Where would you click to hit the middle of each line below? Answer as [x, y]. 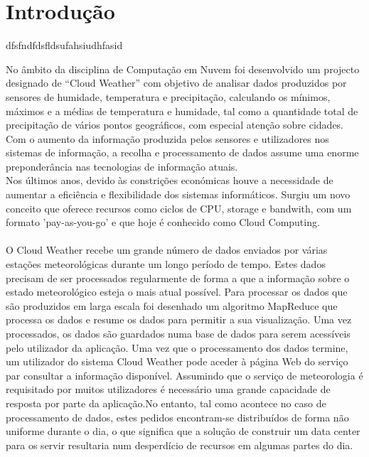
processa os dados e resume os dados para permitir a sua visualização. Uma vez [179, 319]
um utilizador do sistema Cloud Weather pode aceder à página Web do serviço [177, 361]
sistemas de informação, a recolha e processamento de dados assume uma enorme [182, 152]
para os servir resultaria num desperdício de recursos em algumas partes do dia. [180, 445]
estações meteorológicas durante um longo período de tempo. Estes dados [166, 264]
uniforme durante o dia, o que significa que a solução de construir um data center [183, 431]
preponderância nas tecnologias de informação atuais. [122, 166]
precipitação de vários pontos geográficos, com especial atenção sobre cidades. [175, 125]
